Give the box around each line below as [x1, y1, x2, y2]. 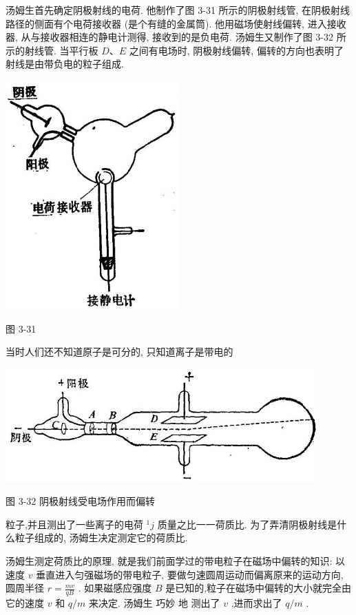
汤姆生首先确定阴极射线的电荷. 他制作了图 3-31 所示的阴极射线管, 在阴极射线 [6, 3, 350, 17]
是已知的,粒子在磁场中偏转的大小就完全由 [165, 581, 352, 595]
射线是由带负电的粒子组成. [6, 56, 124, 71]
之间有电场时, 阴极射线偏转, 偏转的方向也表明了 [129, 43, 344, 57]
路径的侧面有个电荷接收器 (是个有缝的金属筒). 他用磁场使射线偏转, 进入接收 [6, 16, 346, 30]
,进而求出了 [231, 595, 282, 609]
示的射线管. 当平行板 [6, 43, 98, 57]
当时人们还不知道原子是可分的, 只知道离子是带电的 [6, 344, 233, 359]
